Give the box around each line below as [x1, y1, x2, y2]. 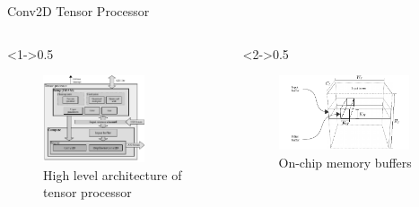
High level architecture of [43, 165, 182, 184]
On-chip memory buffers [278, 152, 412, 171]
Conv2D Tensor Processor [7, 2, 150, 20]
